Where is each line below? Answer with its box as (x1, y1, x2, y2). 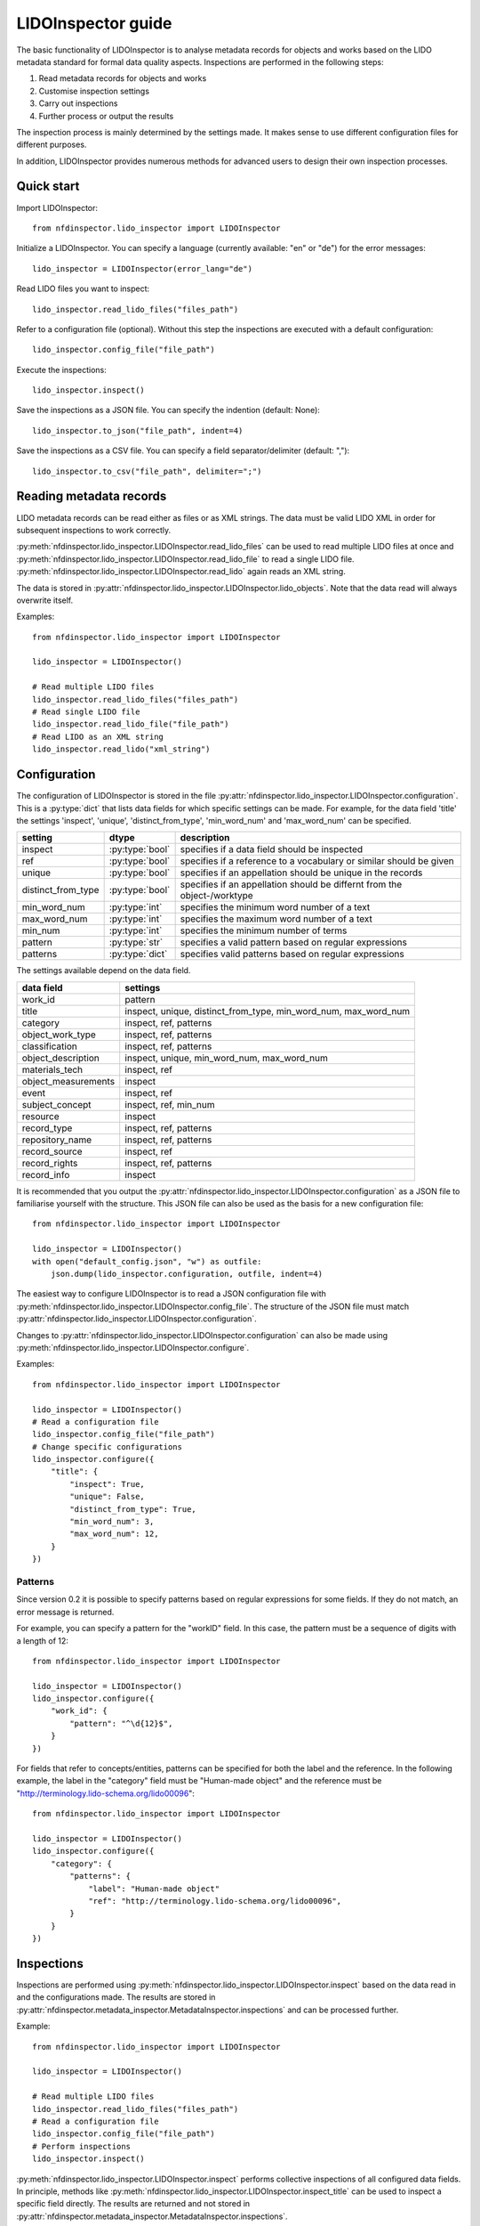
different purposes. (16, 139, 87, 150)
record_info (21, 1168, 70, 1181)
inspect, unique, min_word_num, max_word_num (124, 1052, 328, 1064)
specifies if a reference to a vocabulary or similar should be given (180, 855, 454, 867)
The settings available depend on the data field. (16, 965, 191, 976)
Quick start (16, 179, 80, 194)
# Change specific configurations (32, 1442, 182, 1451)
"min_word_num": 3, (69, 1516, 155, 1527)
